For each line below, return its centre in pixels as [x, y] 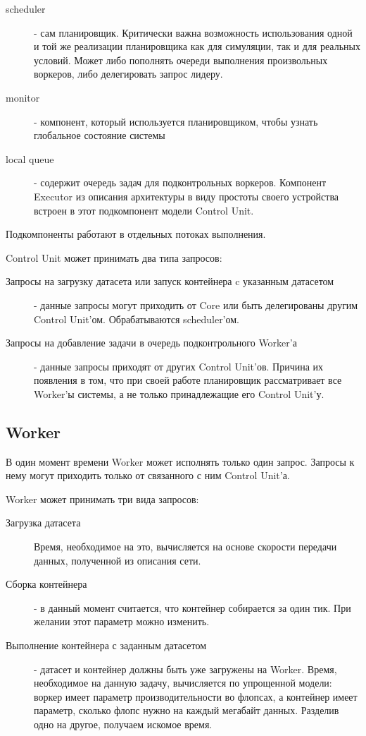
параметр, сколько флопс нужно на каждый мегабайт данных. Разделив [187, 710]
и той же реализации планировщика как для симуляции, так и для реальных [197, 46]
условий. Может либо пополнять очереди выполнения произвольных [181, 60]
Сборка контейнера [46, 584]
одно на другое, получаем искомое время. [123, 724]
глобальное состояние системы [100, 135]
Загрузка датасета [43, 523]
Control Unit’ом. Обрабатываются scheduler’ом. [137, 319]
